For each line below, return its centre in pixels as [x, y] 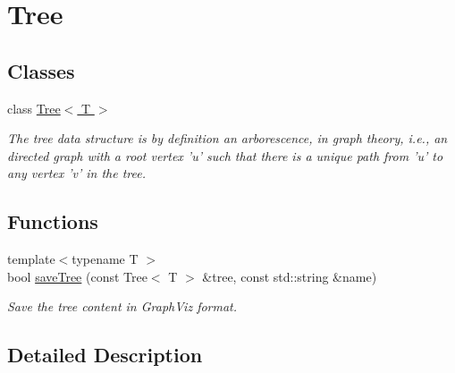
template [31, 259]
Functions [53, 221]
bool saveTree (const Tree [77, 276]
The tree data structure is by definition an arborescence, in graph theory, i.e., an [227, 138]
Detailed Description [105, 355]
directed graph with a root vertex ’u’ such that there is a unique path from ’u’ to [225, 155]
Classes [41, 70]
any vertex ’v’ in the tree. [77, 173]
